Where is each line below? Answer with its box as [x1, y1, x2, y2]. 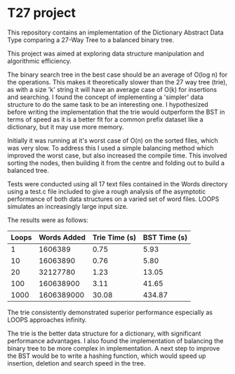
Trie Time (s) [92, 232, 137, 242]
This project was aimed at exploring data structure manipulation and [7, 49, 205, 58]
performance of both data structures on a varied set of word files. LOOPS [7, 195, 220, 203]
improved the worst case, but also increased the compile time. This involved [7, 151, 227, 160]
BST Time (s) [142, 232, 188, 242]
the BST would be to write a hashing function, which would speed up [7, 352, 206, 360]
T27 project [7, 5, 76, 21]
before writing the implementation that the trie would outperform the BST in [7, 108, 226, 116]
